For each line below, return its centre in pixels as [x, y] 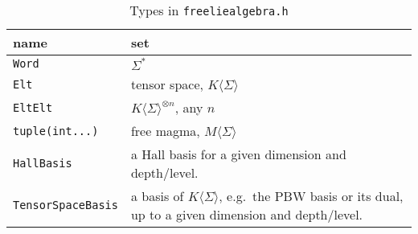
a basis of [157, 196]
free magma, [165, 131]
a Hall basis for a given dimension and [238, 154]
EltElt [33, 107]
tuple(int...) [56, 131]
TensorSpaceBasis [66, 205]
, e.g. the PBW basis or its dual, [311, 196]
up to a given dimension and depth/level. [247, 214]
